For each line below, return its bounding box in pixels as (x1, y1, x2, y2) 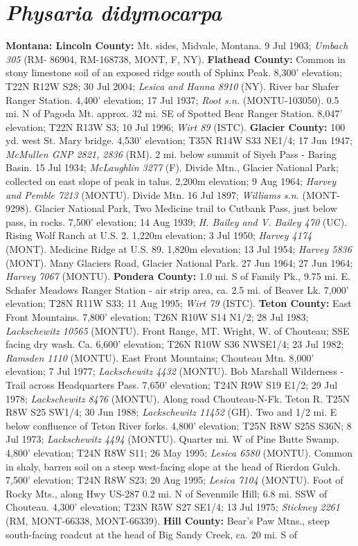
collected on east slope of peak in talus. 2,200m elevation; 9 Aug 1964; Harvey (6, 174, 336, 188)
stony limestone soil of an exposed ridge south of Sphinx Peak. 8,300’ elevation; (6, 65, 342, 80)
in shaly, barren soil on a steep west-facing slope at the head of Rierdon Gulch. (6, 459, 341, 473)
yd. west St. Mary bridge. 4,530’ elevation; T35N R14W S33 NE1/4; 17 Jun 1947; (6, 133, 352, 148)
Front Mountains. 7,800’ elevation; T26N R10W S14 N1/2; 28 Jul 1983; (6, 310, 309, 324)
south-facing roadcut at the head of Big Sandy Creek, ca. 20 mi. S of (6, 527, 298, 541)
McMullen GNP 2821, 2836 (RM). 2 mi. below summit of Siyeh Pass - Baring (6, 146, 337, 161)
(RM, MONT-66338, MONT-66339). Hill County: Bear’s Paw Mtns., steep (6, 513, 330, 527)
